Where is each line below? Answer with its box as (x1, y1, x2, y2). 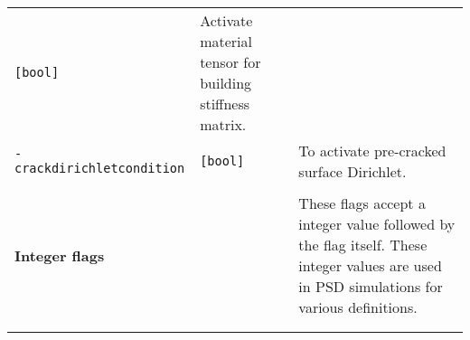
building (200, 72, 252, 93)
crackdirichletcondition (14, 161, 185, 175)
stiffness (200, 93, 250, 114)
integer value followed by (298, 213, 456, 234)
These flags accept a (298, 193, 426, 213)
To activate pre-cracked (298, 140, 446, 161)
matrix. (200, 114, 247, 135)
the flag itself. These (298, 234, 428, 255)
